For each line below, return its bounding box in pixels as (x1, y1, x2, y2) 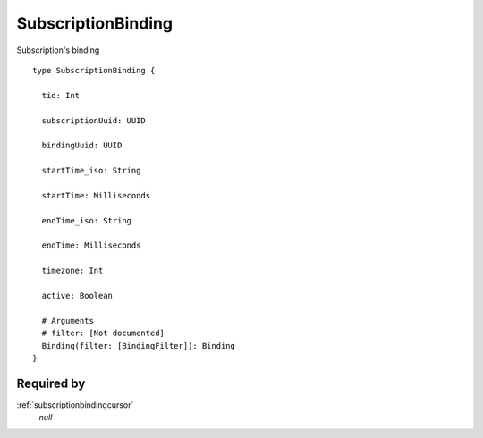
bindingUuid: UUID (41, 140, 123, 151)
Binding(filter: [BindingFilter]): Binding (41, 341, 236, 350)
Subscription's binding (16, 45, 100, 55)
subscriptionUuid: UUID (41, 115, 147, 125)
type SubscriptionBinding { (32, 65, 156, 75)
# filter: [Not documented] (41, 328, 165, 339)
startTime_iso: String (41, 165, 141, 176)
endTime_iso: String (41, 215, 132, 225)
